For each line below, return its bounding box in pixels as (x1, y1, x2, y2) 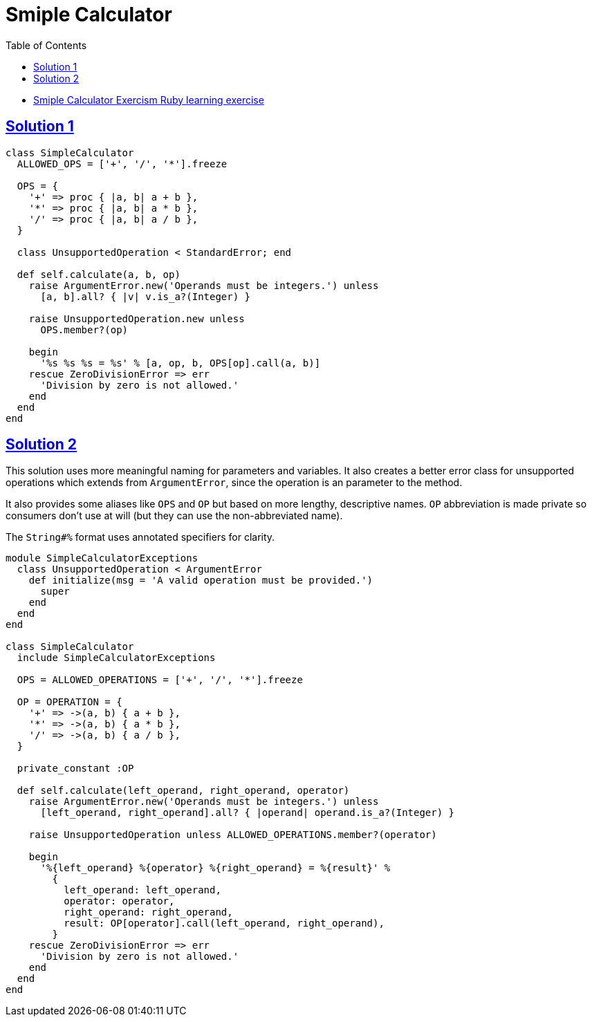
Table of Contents (6, 39, 87, 51)
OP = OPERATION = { (17, 696, 122, 708)
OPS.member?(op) (40, 324, 129, 335)
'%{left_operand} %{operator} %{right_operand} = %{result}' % (40, 862, 391, 874)
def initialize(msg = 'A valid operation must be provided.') (28, 575, 373, 586)
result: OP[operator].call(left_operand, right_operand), (64, 918, 385, 929)
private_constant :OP (17, 763, 134, 774)
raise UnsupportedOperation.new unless (28, 313, 245, 324)
